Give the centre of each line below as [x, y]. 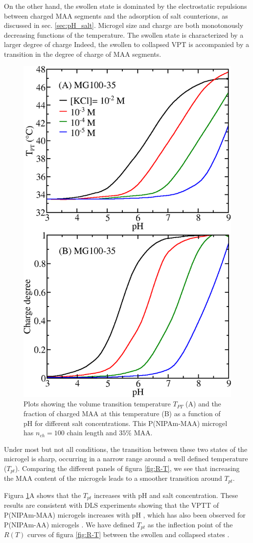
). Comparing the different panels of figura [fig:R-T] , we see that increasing [127, 468]
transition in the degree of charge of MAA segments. [83, 54]
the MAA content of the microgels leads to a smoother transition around [113, 478]
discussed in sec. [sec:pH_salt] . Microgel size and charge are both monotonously [124, 25]
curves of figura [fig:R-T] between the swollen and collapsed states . [128, 534]
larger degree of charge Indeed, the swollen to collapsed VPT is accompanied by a [127, 44]
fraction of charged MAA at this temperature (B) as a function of [122, 413]
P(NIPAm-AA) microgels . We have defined [69, 524]
